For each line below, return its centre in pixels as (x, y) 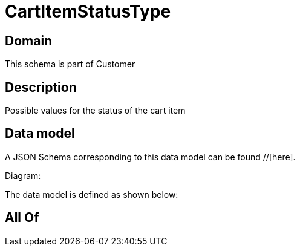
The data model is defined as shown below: (92, 194)
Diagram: (23, 175)
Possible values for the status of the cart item (95, 111)
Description (41, 87)
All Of (22, 218)
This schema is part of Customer (70, 64)
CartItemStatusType (88, 11)
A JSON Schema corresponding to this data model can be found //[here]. (150, 157)
